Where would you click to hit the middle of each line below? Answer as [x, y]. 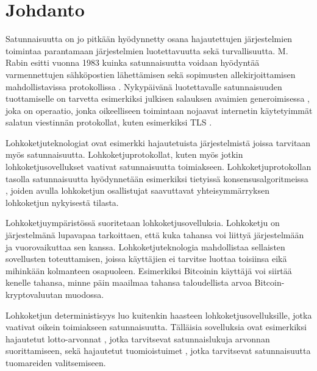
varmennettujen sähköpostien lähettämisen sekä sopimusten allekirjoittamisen [151, 74]
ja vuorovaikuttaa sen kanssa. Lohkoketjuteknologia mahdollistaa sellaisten [145, 246]
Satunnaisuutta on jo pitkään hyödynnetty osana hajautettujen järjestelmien [149, 39]
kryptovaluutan [34, 294]
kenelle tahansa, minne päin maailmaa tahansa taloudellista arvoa [129, 282]
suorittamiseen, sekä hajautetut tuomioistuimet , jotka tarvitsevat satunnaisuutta [158, 351]
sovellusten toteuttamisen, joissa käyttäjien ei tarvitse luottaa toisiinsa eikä [146, 259]
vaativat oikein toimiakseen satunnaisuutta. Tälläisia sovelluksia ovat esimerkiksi [156, 327]
